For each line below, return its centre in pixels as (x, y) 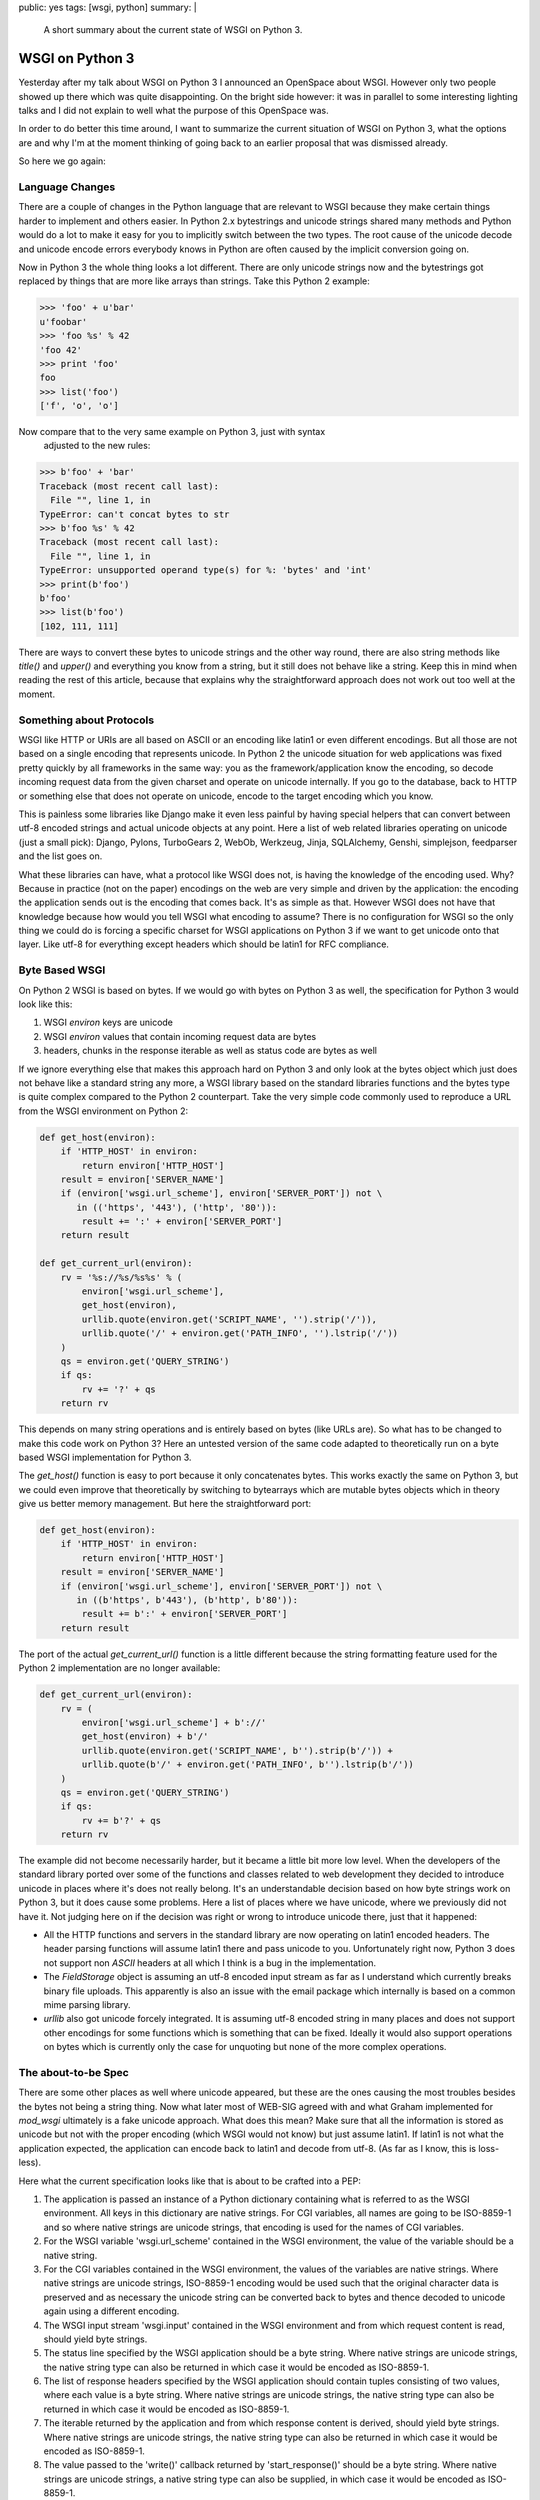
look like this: (45, 1004)
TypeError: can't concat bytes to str (134, 514)
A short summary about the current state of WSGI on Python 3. (173, 30)
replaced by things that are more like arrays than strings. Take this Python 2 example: (194, 281)
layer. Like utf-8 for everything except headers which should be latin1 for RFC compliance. (204, 944)
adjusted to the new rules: (97, 446)
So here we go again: (62, 161)
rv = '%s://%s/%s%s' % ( (121, 1277)
